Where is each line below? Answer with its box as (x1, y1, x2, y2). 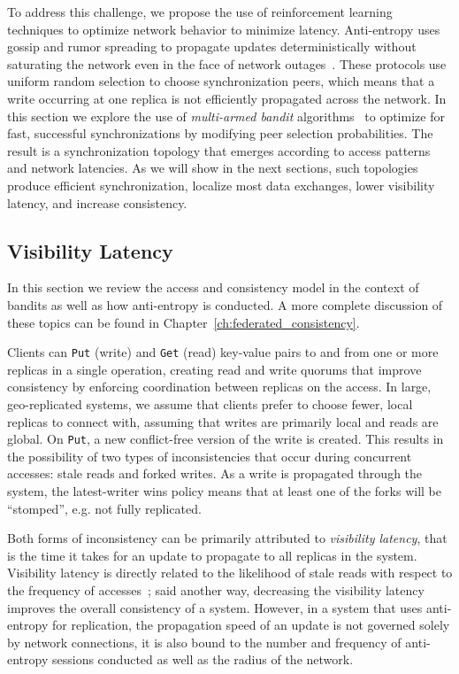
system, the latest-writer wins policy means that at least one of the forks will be (7, 481, 441, 500)
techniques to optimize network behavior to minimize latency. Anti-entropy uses (7, 19, 440, 38)
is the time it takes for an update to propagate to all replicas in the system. (7, 546, 417, 564)
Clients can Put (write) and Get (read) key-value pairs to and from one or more (7, 343, 439, 361)
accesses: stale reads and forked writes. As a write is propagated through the (7, 464, 423, 483)
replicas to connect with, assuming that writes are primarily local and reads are (7, 412, 439, 430)
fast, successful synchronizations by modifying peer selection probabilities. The (7, 124, 433, 143)
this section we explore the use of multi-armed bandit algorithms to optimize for (7, 106, 445, 125)
